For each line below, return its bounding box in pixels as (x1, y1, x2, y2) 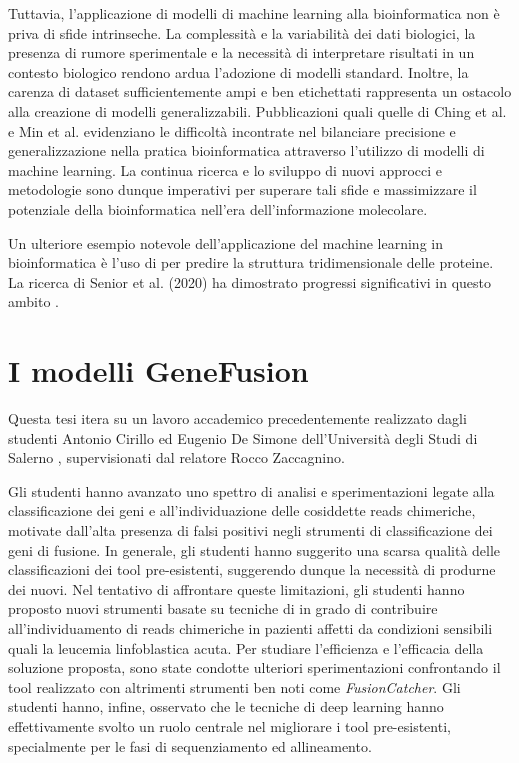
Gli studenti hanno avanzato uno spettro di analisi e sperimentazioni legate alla (8, 480, 495, 501)
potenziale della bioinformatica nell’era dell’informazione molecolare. (8, 198, 428, 219)
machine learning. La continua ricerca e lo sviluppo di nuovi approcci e (8, 159, 443, 180)
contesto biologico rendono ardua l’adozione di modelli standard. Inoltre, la (8, 61, 469, 82)
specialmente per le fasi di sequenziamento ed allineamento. (8, 735, 372, 756)
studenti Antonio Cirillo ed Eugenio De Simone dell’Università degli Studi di (8, 427, 478, 448)
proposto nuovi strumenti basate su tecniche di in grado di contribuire (8, 598, 438, 619)
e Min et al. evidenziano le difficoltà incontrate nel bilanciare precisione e (8, 120, 456, 141)
